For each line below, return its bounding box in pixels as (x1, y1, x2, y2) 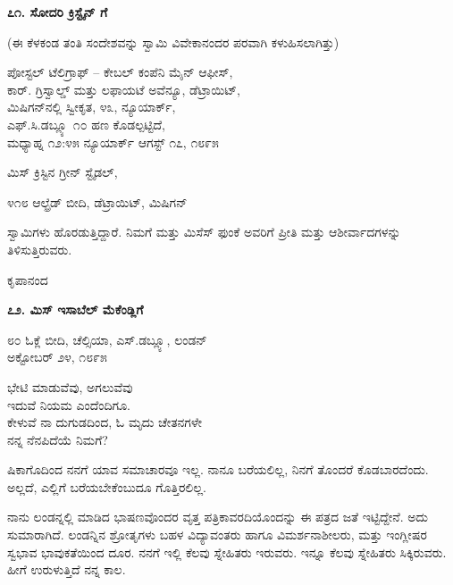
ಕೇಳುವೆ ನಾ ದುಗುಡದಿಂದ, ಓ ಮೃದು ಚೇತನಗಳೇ (7, 413, 203, 431)
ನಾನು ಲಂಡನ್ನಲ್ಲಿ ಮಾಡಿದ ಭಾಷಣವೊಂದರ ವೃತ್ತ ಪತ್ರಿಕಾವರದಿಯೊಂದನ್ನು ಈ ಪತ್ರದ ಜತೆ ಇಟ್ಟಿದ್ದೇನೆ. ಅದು (7, 507, 428, 526)
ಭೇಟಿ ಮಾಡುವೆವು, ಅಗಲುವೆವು (7, 377, 133, 396)
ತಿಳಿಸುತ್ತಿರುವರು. (7, 239, 72, 258)
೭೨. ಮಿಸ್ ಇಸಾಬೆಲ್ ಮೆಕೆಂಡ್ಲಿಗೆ (7, 300, 144, 319)
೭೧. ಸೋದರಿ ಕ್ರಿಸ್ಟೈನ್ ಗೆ (7, 3, 108, 21)
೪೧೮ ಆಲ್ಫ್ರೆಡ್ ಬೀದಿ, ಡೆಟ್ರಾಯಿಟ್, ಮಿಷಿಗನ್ (7, 192, 188, 211)
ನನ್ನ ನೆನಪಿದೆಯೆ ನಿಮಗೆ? (7, 430, 108, 448)
